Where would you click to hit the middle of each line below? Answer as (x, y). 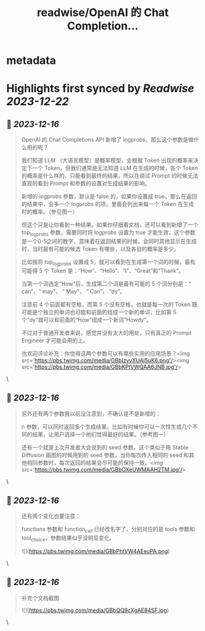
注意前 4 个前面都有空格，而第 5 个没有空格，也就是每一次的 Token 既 (109, 304)
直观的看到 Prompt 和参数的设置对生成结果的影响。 (86, 183)
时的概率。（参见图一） (50, 212)
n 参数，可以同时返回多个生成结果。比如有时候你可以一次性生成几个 (107, 426)
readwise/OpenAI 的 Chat (103, 13)
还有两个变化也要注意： (51, 516)
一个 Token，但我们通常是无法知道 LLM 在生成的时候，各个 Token (115, 168)
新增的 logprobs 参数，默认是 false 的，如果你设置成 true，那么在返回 (109, 196)
